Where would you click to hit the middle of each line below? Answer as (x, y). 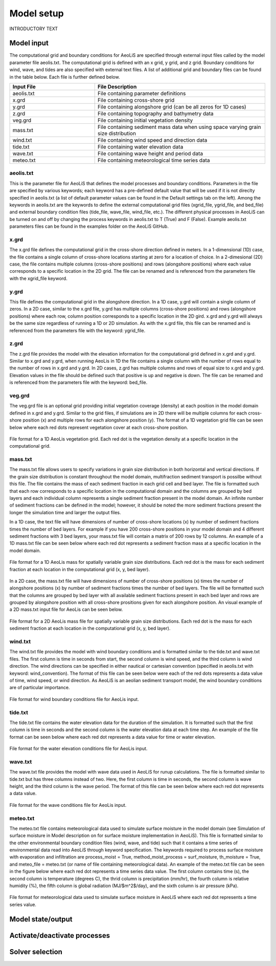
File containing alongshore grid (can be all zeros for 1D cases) (172, 107)
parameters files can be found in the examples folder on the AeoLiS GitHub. (89, 226)
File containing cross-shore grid (136, 100)
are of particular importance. (40, 688)
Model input (29, 43)
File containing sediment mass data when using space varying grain (179, 127)
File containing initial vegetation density (145, 120)
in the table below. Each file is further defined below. (65, 77)
